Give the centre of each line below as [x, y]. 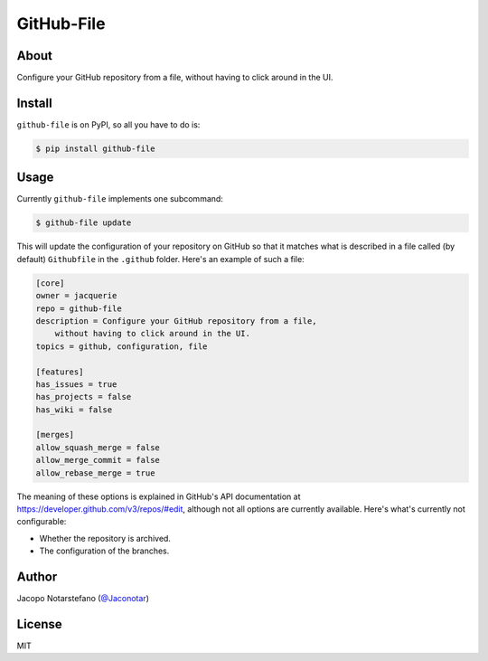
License [39, 624]
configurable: [42, 522]
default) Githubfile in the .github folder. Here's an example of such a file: [160, 259]
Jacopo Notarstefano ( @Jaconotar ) [83, 599]
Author [37, 577]
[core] [50, 283]
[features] [60, 372]
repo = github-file [79, 308]
